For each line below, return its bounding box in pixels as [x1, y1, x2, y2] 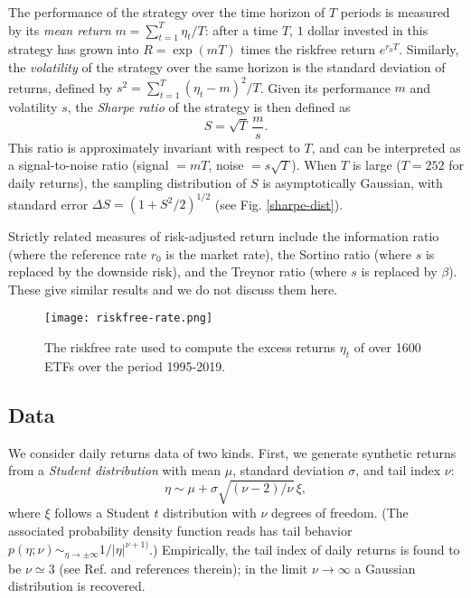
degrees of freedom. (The [271, 503, 409, 522]
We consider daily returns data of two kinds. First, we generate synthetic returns [8, 443, 457, 462]
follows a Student [54, 503, 150, 522]
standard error [8, 194, 89, 213]
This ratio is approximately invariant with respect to [8, 137, 300, 156]
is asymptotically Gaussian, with [262, 173, 443, 192]
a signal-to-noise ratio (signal [8, 155, 169, 174]
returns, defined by [8, 78, 113, 97]
